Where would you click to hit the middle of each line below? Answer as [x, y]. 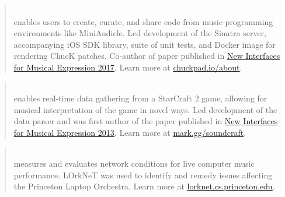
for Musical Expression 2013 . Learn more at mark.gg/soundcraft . [130, 132]
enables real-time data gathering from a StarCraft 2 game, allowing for [140, 98]
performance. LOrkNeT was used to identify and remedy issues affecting [143, 175]
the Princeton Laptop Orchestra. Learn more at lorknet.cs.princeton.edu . [144, 186]
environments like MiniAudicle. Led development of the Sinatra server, [140, 33]
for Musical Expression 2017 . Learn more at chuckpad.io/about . [128, 67]
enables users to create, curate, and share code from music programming [143, 21]
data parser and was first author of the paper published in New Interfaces [146, 121]
